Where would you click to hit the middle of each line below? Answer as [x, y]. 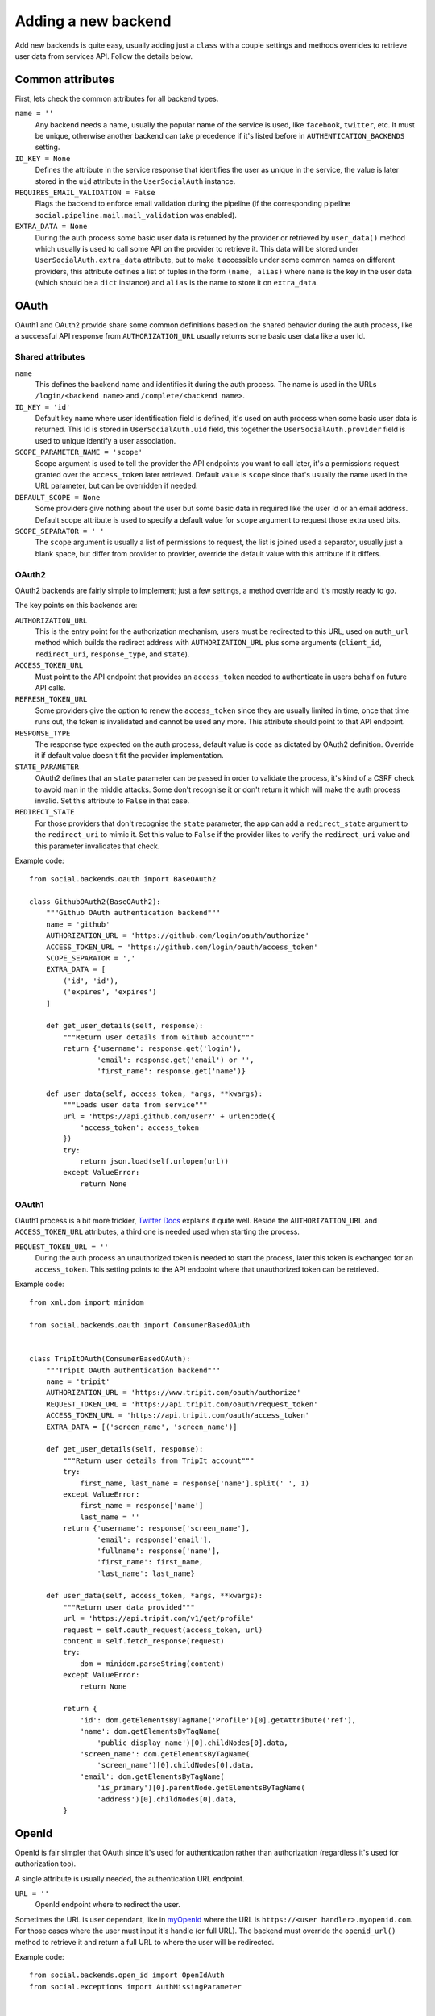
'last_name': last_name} [146, 1573]
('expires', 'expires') [110, 992]
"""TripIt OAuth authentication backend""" [133, 1370]
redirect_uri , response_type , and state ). [112, 654]
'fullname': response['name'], [159, 1551]
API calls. [50, 688]
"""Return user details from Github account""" [159, 1037]
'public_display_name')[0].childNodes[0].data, [193, 1743]
